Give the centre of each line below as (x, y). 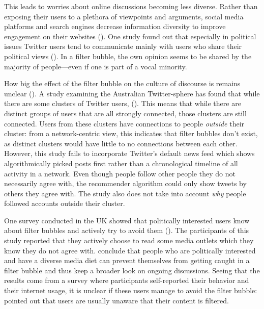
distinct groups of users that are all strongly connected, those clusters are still (125, 113)
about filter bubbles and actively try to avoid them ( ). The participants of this (127, 230)
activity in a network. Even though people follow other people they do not (120, 173)
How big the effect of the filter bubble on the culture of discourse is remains (122, 83)
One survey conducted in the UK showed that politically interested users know (127, 220)
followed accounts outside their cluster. (65, 203)
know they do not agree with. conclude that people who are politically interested (130, 250)
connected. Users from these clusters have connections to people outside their (124, 123)
